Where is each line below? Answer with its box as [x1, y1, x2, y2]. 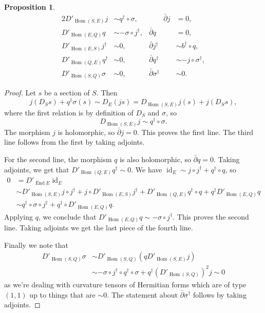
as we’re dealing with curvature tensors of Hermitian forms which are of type [4, 279, 247, 289]
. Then [96, 87, 118, 98]
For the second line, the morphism [4, 153, 112, 164]
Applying [4, 211, 33, 222]
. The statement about [107, 289, 178, 300]
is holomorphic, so [58, 126, 115, 137]
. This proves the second [173, 211, 249, 222]
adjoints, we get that [4, 164, 69, 174]
